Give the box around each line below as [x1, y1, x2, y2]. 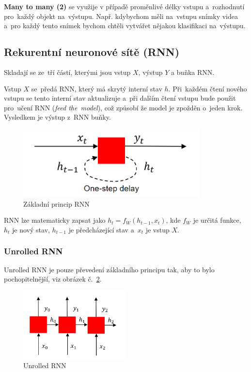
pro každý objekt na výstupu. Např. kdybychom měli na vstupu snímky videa [4, 11, 238, 21]
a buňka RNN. [171, 67, 215, 77]
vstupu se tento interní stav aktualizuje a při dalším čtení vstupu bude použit [4, 93, 236, 103]
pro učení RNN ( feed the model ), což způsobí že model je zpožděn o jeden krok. [4, 102, 243, 112]
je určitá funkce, [193, 215, 241, 225]
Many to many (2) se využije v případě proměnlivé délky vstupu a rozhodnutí [4, 1, 245, 11]
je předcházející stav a [68, 224, 134, 234]
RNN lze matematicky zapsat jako [4, 215, 106, 225]
